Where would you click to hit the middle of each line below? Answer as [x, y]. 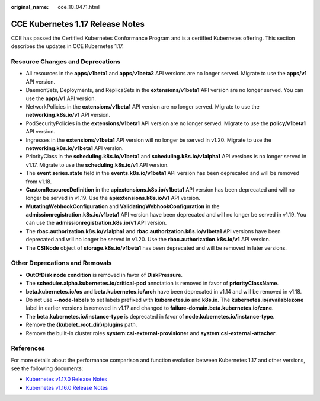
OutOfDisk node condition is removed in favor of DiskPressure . [104, 275]
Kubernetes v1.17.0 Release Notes [67, 379]
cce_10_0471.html [79, 7]
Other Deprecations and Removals [61, 263]
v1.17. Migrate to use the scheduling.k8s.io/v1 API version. [97, 165]
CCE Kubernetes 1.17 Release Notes [78, 24]
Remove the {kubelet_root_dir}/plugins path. [81, 325]
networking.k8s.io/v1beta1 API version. [75, 148]
